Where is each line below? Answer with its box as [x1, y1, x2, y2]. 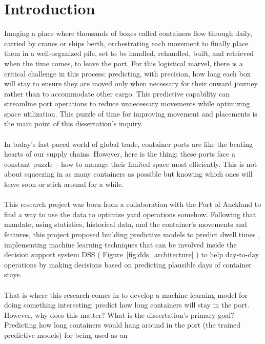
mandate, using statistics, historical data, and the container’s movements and [4, 219, 247, 230]
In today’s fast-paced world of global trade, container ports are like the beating [4, 138, 253, 149]
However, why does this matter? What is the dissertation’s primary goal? [4, 309, 234, 320]
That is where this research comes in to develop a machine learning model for [4, 289, 248, 300]
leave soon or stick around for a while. [4, 179, 124, 189]
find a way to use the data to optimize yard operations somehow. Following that [4, 208, 256, 219]
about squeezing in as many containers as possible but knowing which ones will [4, 168, 253, 179]
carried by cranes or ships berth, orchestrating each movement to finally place [4, 37, 249, 48]
